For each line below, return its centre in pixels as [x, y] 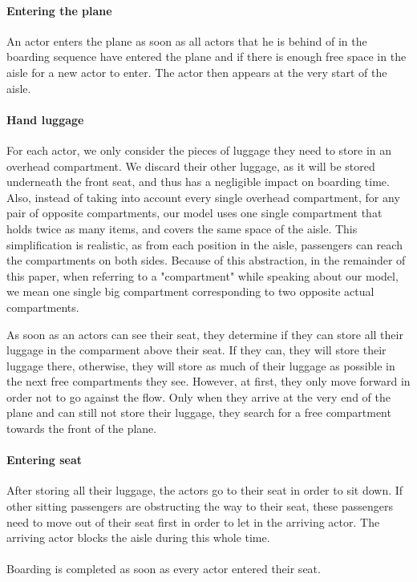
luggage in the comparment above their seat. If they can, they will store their [196, 350]
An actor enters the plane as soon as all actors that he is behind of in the [187, 40]
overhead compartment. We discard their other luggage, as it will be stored [191, 166]
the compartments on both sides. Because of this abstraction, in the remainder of [206, 260]
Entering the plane [59, 10]
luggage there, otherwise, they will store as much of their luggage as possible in [201, 365]
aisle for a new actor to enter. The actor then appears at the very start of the [197, 72]
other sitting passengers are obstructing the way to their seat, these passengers [200, 506]
